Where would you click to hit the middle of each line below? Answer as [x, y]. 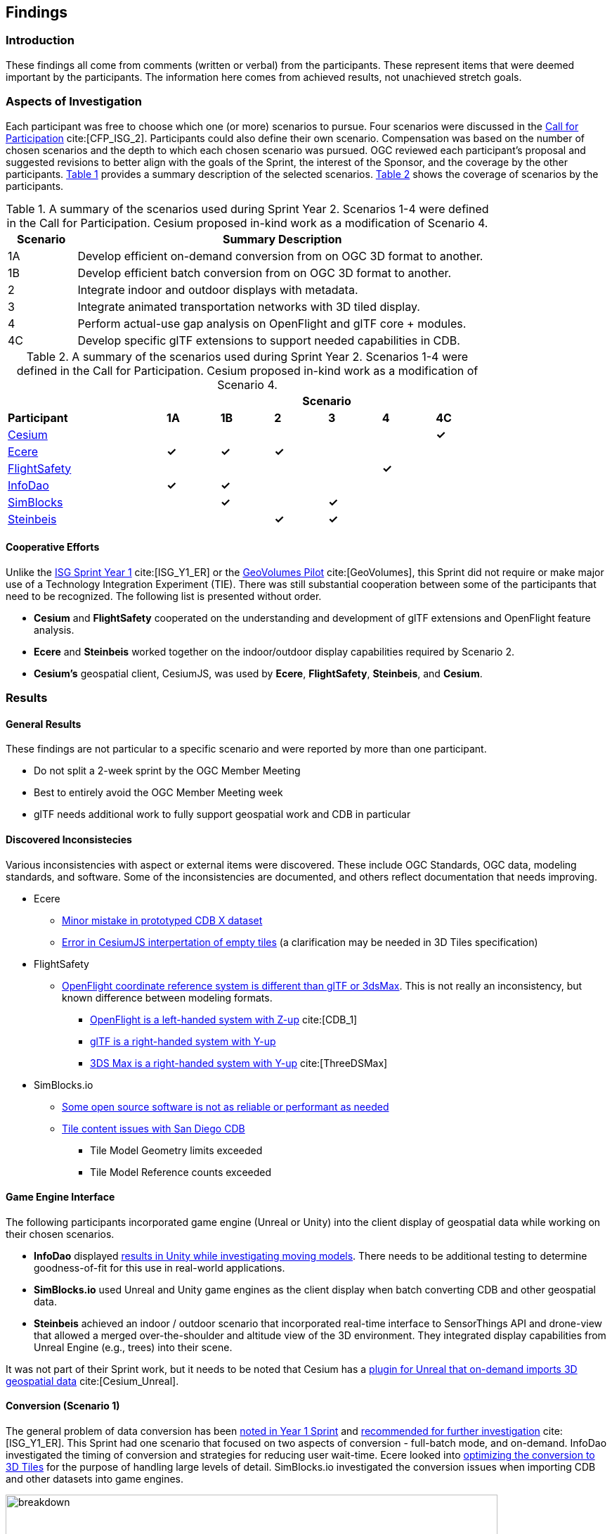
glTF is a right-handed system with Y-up [183, 1041]
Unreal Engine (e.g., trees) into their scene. [133, 1347]
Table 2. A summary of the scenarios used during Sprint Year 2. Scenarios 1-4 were [247, 356]
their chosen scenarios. [60, 1234]
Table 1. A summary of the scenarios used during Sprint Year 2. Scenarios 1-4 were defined [247, 209]
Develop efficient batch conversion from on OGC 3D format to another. [265, 273]
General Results [44, 724]
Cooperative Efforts [53, 547]
